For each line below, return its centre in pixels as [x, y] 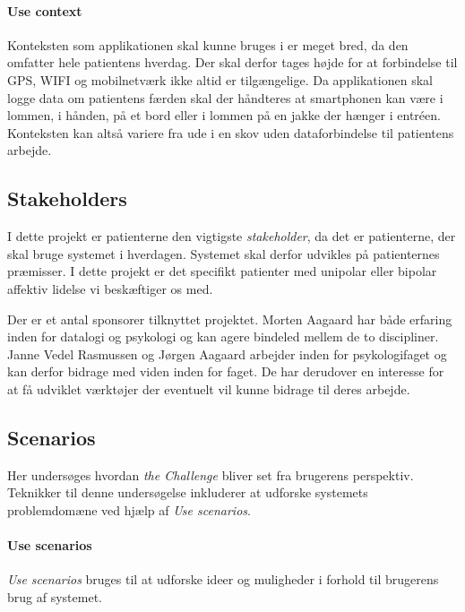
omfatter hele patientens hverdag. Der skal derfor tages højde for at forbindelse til [232, 62]
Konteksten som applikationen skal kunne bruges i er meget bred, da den [208, 44]
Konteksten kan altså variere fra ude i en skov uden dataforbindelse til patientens [231, 132]
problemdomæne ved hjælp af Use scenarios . [129, 509]
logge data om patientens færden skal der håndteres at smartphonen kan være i [225, 97]
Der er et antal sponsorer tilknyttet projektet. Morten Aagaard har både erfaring [230, 319]
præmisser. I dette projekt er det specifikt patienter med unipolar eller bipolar [222, 271]
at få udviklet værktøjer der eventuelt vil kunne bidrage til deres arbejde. [209, 388]
